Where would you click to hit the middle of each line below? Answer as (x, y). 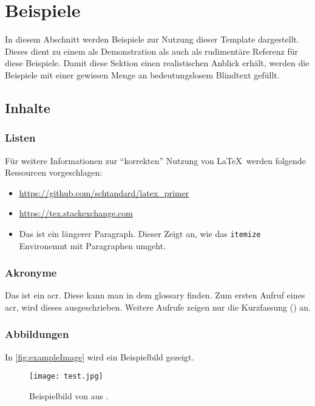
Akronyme (31, 273)
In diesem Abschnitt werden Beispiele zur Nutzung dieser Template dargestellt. (152, 39)
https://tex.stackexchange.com (76, 213)
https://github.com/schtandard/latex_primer (104, 192)
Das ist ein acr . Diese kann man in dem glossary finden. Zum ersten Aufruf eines (155, 295)
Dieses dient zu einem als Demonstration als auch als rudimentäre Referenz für (152, 51)
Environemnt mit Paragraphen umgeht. (93, 245)
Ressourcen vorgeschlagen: (54, 172)
